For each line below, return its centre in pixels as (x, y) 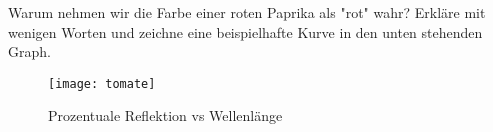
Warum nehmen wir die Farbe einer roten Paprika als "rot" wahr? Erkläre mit (247, 12)
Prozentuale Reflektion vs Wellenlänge (165, 115)
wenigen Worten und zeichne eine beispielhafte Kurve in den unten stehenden (245, 31)
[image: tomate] (102, 83)
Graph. (29, 51)
